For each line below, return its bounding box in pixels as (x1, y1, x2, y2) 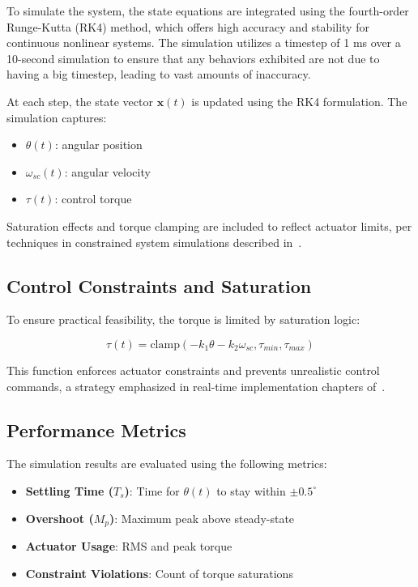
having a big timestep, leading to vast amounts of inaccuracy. (6, 66, 311, 83)
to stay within (216, 482, 286, 499)
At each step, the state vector (6, 92, 153, 109)
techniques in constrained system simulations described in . (6, 233, 302, 250)
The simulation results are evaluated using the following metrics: (6, 455, 327, 472)
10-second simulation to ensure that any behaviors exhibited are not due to (6, 49, 380, 66)
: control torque (54, 190, 132, 207)
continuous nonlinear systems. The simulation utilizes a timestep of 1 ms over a (6, 34, 401, 51)
